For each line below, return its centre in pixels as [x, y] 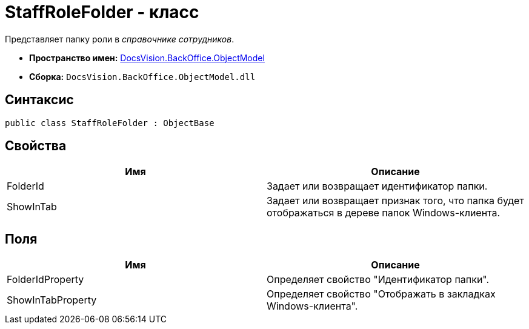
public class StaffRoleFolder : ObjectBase [110, 123]
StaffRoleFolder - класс [102, 12]
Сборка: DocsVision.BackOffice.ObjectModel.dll [142, 76]
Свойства [36, 146]
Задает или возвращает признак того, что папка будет [395, 201]
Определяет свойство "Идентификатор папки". [378, 280]
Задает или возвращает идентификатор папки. [377, 186]
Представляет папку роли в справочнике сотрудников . [120, 39]
